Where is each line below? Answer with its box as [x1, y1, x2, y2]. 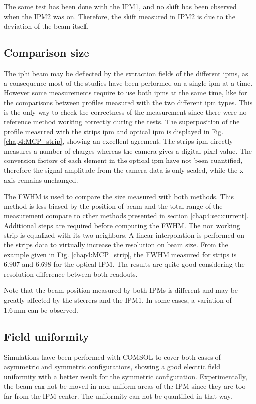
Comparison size [4, 45, 89, 60]
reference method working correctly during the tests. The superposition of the [4, 116, 240, 126]
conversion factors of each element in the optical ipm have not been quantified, [4, 155, 243, 165]
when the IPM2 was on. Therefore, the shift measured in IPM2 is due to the [4, 11, 235, 21]
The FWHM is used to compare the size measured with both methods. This [4, 191, 234, 202]
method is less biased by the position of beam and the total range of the [4, 201, 223, 211]
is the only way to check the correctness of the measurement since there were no [4, 107, 247, 117]
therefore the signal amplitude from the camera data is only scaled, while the [4, 164, 238, 175]
